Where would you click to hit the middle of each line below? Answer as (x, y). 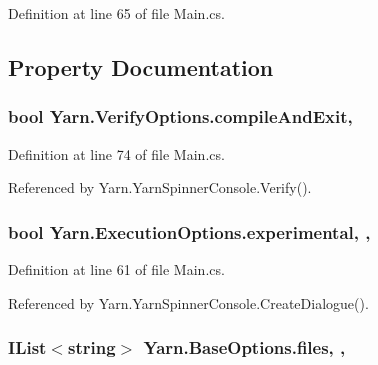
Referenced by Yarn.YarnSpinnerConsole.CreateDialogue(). (188, 302)
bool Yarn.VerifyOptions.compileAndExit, (180, 116)
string (92, 347)
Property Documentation (141, 66)
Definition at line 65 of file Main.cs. (116, 13)
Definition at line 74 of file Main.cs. (116, 153)
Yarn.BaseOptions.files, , (244, 347)
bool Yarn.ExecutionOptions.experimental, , (189, 231)
